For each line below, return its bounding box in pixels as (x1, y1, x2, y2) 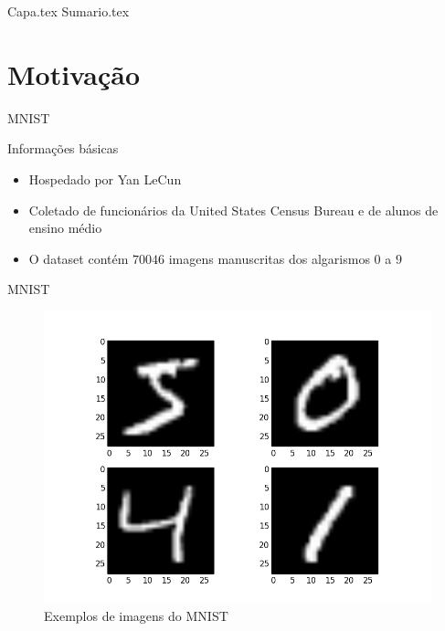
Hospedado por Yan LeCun (28, 169, 182, 188)
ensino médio (28, 218, 102, 237)
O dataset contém (28, 248, 129, 268)
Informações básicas (7, 139, 119, 158)
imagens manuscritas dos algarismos (168, 248, 370, 268)
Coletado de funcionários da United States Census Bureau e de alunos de (28, 200, 439, 219)
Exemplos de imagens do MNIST (44, 606, 228, 626)
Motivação (7, 55, 141, 92)
